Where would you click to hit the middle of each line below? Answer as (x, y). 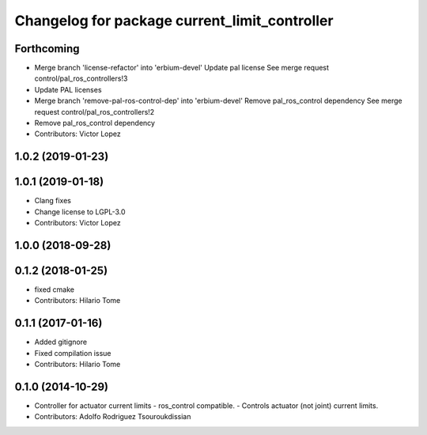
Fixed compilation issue (73, 353)
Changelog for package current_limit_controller (174, 21)
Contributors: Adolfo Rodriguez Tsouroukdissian (113, 417)
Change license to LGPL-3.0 (80, 212)
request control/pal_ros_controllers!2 (94, 112)
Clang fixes (53, 201)
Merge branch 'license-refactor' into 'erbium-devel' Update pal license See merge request (182, 68)
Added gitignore (60, 342)
